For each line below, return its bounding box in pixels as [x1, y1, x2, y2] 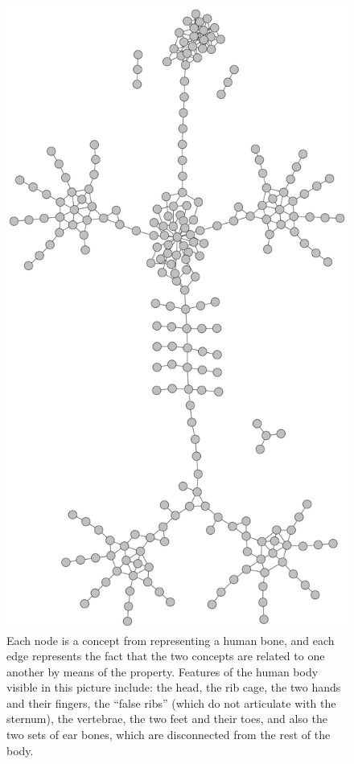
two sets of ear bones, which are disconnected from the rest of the [6, 726, 331, 743]
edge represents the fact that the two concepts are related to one [6, 647, 325, 664]
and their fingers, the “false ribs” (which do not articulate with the [6, 694, 336, 711]
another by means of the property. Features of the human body [6, 663, 319, 680]
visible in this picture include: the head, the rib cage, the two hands [6, 679, 341, 696]
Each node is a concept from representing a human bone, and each [6, 631, 335, 648]
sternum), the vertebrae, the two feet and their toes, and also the [6, 710, 327, 727]
